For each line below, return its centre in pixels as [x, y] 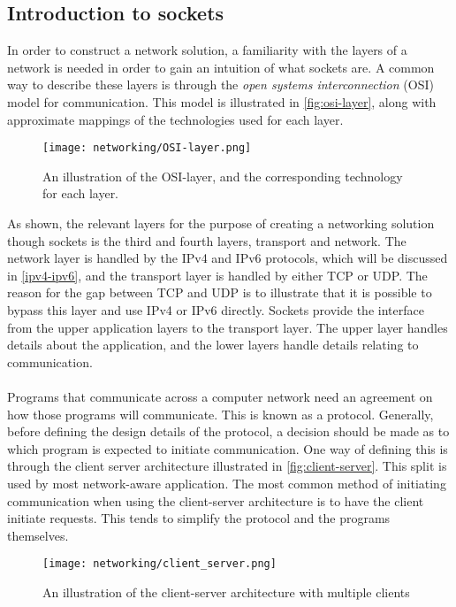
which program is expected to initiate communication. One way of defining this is [228, 448]
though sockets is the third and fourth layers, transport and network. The [207, 240]
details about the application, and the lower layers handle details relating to [213, 345]
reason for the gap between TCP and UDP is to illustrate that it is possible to [220, 292]
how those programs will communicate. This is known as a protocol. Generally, [220, 414]
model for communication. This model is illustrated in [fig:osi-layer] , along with [222, 101]
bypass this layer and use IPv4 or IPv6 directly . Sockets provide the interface [216, 309]
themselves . [38, 535]
